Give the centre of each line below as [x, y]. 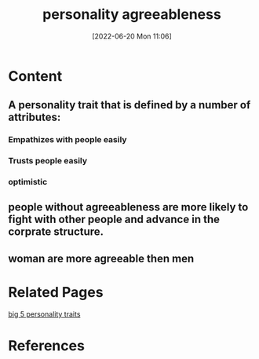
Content [35, 76]
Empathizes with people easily [67, 140]
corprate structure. [56, 232]
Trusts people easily [48, 161]
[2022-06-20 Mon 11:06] [132, 36]
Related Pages [56, 293]
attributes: [35, 117]
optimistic [28, 182]
